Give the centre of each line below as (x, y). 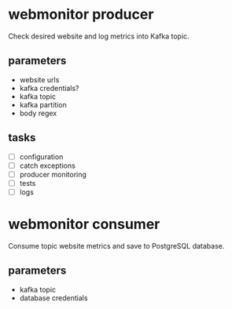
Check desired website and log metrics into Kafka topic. (99, 36)
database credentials (53, 298)
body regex (38, 113)
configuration (41, 156)
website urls (39, 79)
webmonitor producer (81, 15)
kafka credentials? (49, 88)
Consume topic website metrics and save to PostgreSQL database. (116, 245)
